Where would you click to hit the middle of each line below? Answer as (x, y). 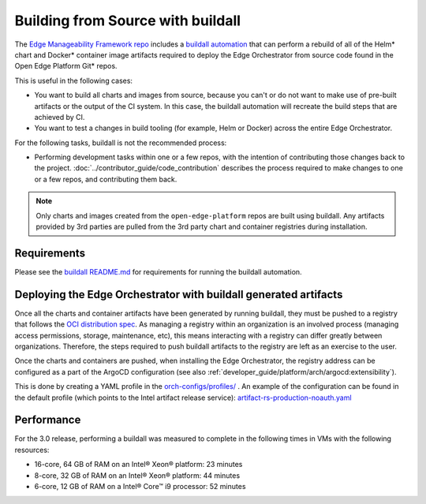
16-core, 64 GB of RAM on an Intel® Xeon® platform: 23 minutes (138, 465)
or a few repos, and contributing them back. (106, 179)
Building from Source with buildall (127, 21)
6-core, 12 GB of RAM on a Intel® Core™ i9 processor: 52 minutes (140, 487)
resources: (32, 450)
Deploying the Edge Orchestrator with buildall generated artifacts (179, 295)
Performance (48, 420)
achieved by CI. (60, 117)
